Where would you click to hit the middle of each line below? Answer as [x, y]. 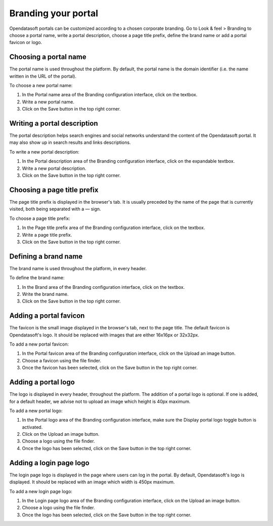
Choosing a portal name [48, 57]
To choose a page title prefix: [40, 218]
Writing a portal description [54, 123]
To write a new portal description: [44, 152]
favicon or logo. [26, 43]
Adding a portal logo [42, 382]
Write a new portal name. [48, 102]
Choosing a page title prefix [54, 190]
